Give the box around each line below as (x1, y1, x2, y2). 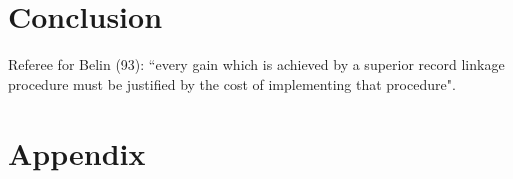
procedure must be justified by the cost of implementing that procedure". (8, 73, 456, 94)
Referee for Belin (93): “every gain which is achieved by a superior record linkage (8, 54, 505, 75)
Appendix (8, 132, 146, 173)
